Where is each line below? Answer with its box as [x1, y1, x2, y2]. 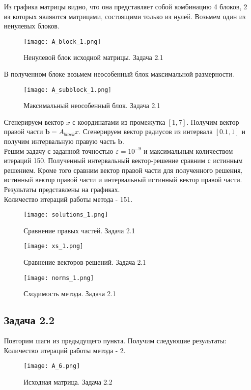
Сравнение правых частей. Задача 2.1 [24, 225, 135, 235]
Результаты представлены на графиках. [4, 184, 120, 195]
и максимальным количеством [143, 145, 233, 156]
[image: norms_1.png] [24, 274, 94, 281]
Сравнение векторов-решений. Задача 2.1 [24, 257, 146, 267]
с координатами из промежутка [72, 116, 166, 127]
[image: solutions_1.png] [24, 211, 108, 219]
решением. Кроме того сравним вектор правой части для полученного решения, [4, 165, 243, 175]
